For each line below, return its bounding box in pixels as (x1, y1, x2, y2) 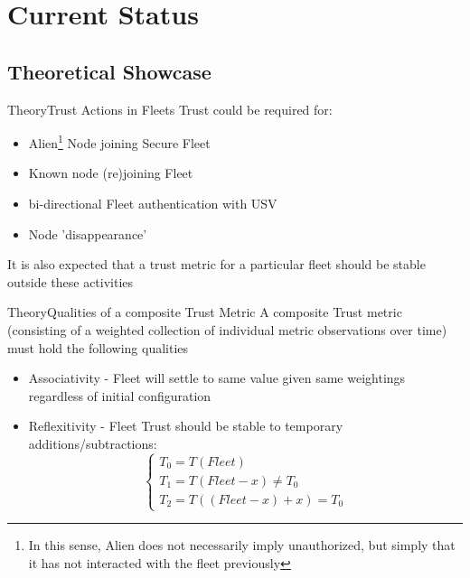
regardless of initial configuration (28, 386, 211, 405)
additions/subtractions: (28, 433, 157, 452)
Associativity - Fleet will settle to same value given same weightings (28, 368, 406, 387)
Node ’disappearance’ (28, 224, 147, 243)
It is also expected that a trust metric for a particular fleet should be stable (7, 255, 426, 274)
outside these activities (7, 272, 134, 291)
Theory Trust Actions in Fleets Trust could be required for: (7, 99, 333, 118)
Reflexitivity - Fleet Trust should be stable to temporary (28, 416, 343, 435)
